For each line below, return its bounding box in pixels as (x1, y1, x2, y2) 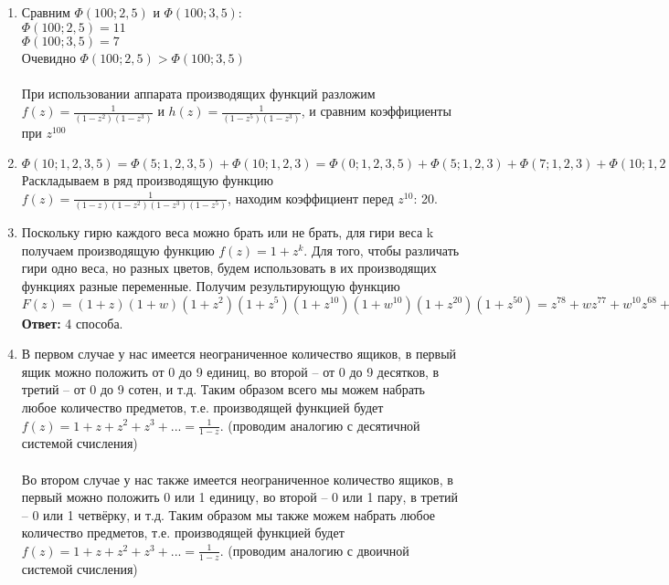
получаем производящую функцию (21, 240, 215, 259)
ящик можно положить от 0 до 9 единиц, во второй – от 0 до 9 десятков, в (21, 361, 440, 381)
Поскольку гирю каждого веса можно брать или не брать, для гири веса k (21, 223, 434, 242)
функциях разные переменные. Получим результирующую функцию (21, 276, 400, 295)
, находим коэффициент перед (228, 188, 394, 207)
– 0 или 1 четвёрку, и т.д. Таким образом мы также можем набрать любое (21, 505, 436, 524)
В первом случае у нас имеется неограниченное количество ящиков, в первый (21, 344, 457, 363)
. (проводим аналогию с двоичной (219, 540, 409, 559)
